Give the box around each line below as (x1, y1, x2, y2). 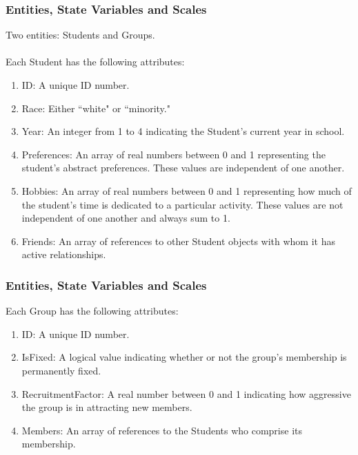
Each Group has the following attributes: (6, 304, 179, 318)
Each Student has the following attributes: (6, 54, 185, 69)
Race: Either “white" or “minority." (21, 100, 170, 115)
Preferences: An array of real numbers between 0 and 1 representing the (21, 147, 326, 161)
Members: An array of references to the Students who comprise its (21, 423, 302, 437)
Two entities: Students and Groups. (6, 28, 155, 42)
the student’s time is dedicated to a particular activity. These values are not (21, 197, 344, 211)
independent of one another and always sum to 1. (21, 211, 230, 225)
